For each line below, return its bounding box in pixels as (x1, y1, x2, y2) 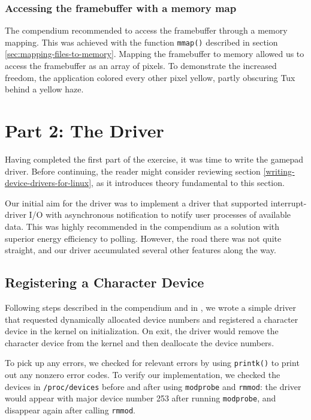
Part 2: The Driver (5, 118, 164, 143)
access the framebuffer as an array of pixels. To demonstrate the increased (5, 59, 277, 72)
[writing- (263, 164, 295, 177)
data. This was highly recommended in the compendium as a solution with (5, 220, 280, 232)
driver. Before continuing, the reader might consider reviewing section (5, 164, 261, 177)
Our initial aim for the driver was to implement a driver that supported (5, 196, 268, 209)
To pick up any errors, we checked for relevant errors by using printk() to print (5, 356, 300, 369)
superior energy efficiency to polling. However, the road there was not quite (5, 232, 282, 244)
